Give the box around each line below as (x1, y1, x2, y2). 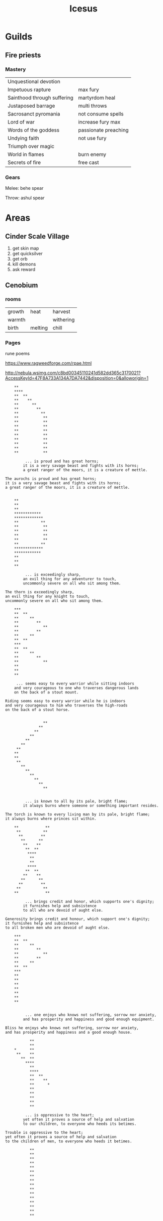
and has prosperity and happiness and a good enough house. (5, 1030, 133, 1035)
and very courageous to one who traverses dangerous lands (14, 685, 139, 690)
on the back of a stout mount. (14, 690, 79, 695)
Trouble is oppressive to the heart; (5, 1130, 83, 1135)
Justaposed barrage (7, 102, 55, 109)
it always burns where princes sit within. (5, 816, 97, 821)
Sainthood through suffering (7, 94, 74, 101)
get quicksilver (12, 251, 43, 257)
